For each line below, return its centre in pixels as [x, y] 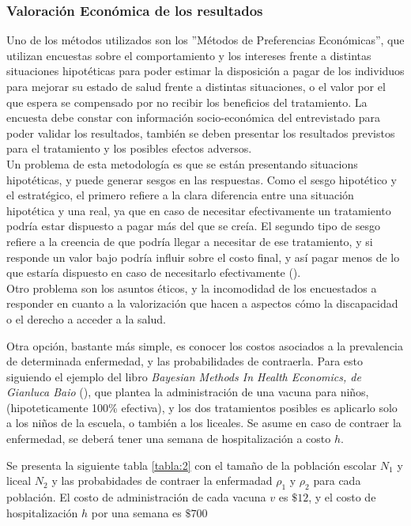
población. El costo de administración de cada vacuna [136, 497]
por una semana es [136, 512]
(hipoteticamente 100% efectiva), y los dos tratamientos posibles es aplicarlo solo [202, 407]
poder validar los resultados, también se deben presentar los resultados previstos [201, 132]
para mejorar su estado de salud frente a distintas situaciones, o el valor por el [196, 86]
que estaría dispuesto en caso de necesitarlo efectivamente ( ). [154, 272]
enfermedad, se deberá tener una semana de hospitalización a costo [169, 439]
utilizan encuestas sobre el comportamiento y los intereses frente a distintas [189, 55]
